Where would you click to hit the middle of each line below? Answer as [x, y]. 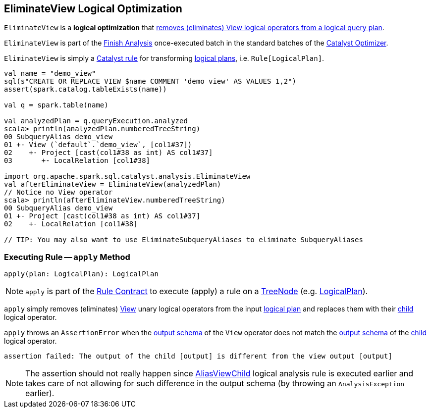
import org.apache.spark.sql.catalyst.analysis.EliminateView [127, 177]
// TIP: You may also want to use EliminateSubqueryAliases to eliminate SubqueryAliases [184, 240]
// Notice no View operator [58, 192]
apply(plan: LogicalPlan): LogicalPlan [81, 274]
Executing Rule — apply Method [67, 257]
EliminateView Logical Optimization [93, 9]
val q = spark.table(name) [56, 105]
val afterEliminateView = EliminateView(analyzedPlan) [113, 184]
